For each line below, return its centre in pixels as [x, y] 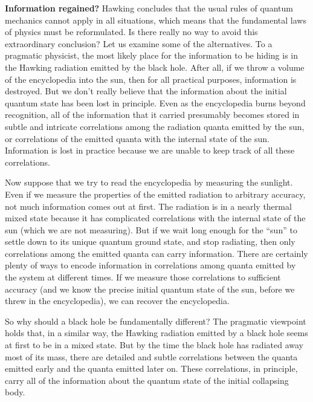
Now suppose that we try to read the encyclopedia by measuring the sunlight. [149, 182]
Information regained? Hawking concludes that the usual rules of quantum [149, 8]
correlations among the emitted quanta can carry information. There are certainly [156, 253]
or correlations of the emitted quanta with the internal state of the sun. [137, 138]
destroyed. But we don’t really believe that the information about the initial [146, 91]
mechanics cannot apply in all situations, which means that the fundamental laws [156, 20]
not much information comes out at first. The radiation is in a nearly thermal [148, 206]
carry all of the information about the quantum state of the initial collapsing [147, 380]
